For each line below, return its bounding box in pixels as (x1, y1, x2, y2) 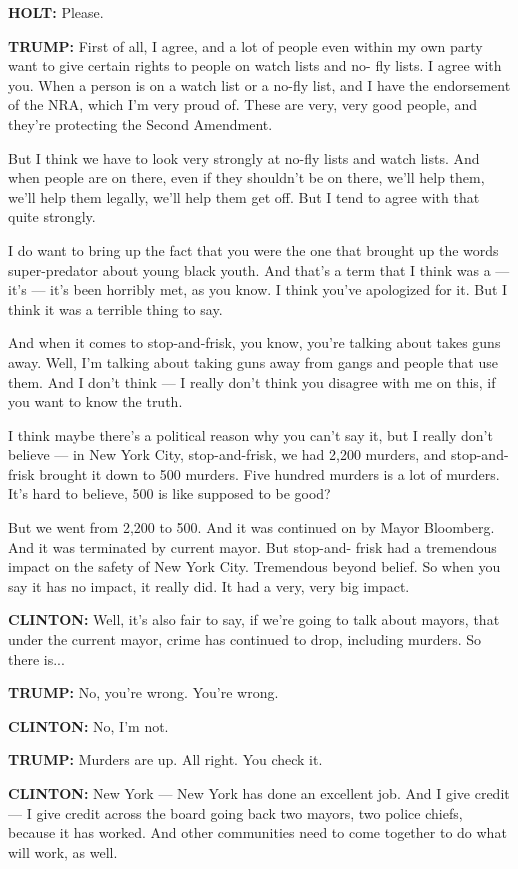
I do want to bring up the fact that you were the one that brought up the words (8, 239, 499, 260)
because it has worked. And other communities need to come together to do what (8, 822, 507, 843)
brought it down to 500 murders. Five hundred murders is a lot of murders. (39, 463, 500, 484)
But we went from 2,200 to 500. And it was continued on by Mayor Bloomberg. (8, 517, 495, 538)
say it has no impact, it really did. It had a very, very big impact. (8, 575, 410, 596)
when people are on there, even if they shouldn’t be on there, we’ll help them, (8, 167, 485, 188)
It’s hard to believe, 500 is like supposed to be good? (8, 483, 331, 504)
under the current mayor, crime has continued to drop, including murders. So (8, 629, 482, 650)
